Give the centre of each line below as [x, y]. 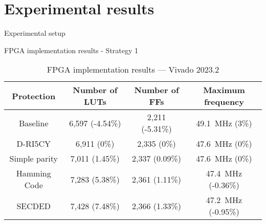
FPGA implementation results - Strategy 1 [71, 50]
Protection [34, 96]
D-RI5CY [34, 144]
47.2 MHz [224, 200]
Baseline [34, 123]
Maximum [224, 90]
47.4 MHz [224, 173]
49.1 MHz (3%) [224, 123]
